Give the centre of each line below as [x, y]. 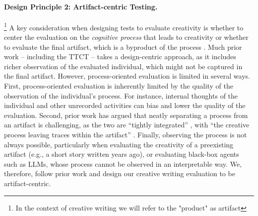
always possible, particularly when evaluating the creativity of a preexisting [119, 144]
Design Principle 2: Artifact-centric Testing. [81, 6]
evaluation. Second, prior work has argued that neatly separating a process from [126, 115]
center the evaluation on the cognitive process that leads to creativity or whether [126, 37]
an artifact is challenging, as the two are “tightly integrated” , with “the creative [127, 125]
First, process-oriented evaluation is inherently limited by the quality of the [119, 86]
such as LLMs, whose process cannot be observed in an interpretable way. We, [123, 163]
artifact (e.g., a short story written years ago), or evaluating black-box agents [122, 154]
